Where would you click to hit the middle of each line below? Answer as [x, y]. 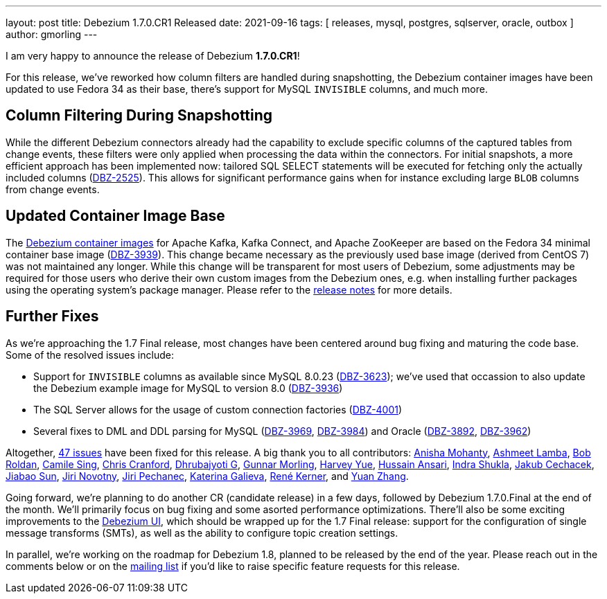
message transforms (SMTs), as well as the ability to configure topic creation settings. [202, 533]
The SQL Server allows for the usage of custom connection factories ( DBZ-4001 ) [218, 409]
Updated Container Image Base [115, 216]
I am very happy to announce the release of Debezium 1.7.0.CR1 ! [153, 56]
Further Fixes [52, 316]
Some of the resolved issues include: [90, 355]
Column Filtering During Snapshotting [139, 116]
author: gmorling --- [52, 34]
